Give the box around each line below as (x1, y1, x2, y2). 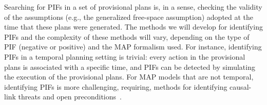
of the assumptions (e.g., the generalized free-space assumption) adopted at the (4, 11, 254, 22)
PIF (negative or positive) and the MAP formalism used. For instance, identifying (4, 41, 262, 52)
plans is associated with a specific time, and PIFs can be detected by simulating (4, 61, 255, 72)
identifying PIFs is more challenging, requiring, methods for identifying (4, 81, 227, 92)
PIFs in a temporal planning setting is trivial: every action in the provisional (4, 51, 245, 62)
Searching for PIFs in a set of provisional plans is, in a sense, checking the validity (4, 2, 262, 12)
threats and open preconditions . (18, 91, 122, 102)
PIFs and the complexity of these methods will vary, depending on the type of (4, 31, 250, 42)
